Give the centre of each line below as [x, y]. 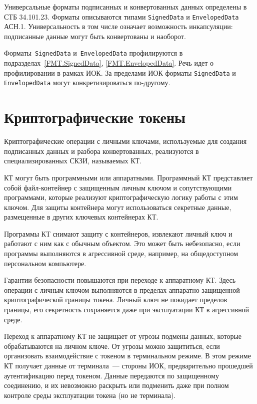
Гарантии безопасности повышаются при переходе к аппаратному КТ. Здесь [120, 280]
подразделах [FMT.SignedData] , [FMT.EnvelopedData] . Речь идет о [109, 63]
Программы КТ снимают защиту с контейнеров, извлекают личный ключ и [118, 233]
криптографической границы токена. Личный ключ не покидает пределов [116, 299]
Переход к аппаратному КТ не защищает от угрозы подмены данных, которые [123, 336]
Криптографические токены [95, 117]
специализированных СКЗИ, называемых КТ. [73, 161]
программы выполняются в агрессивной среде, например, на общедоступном [121, 253]
